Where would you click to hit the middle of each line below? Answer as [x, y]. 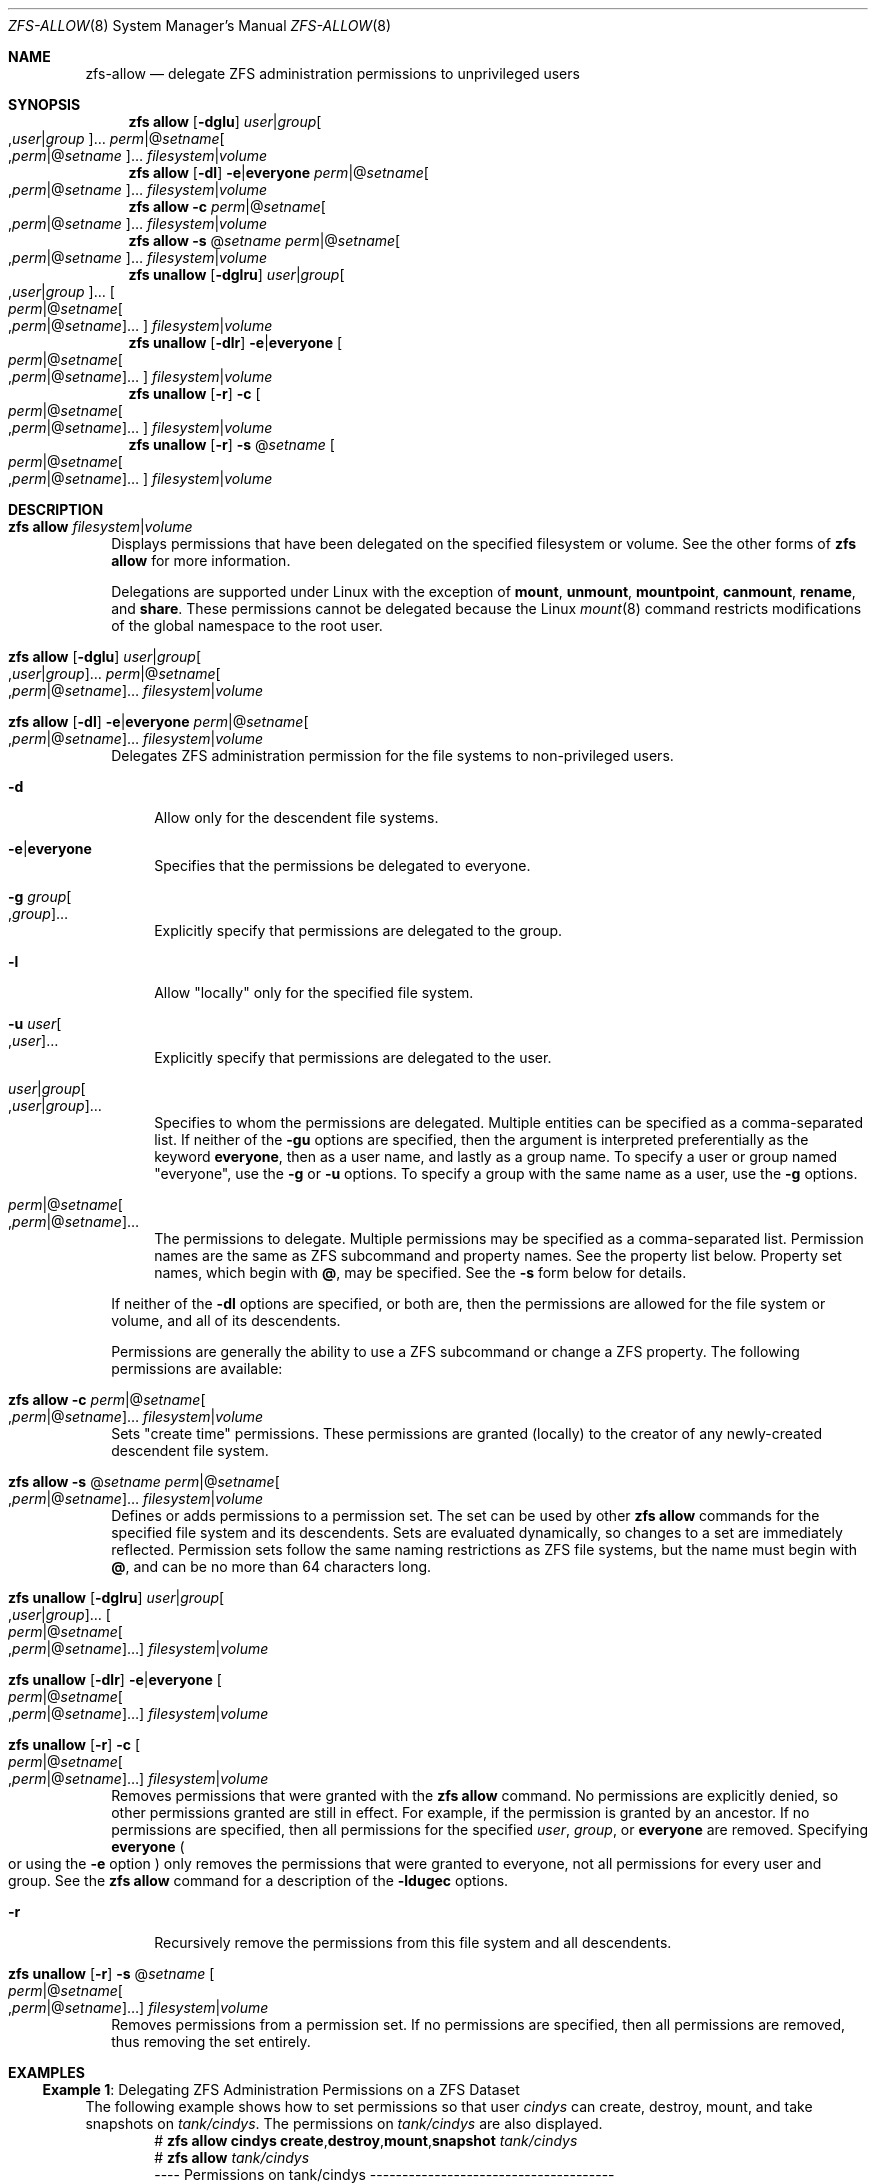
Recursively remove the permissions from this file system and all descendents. [413, 1942]
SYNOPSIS [44, 104]
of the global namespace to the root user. [247, 625]
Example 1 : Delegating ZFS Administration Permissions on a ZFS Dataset [281, 2089]
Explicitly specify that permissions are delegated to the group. [358, 930]
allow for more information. [201, 560]
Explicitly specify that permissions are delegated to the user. [353, 1057]
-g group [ [40, 896]
